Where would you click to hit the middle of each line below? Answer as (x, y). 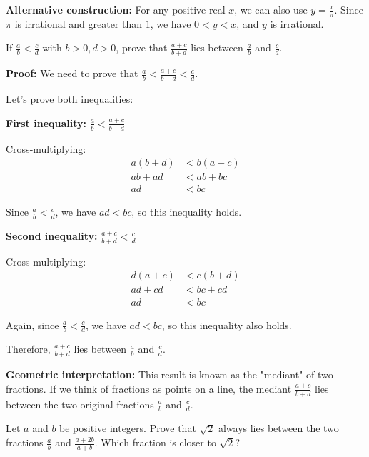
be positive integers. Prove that (128, 428)
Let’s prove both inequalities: (70, 99)
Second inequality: (52, 236)
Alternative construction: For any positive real (116, 9)
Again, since (32, 325)
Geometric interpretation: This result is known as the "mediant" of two (170, 375)
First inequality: (46, 122)
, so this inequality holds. (187, 212)
